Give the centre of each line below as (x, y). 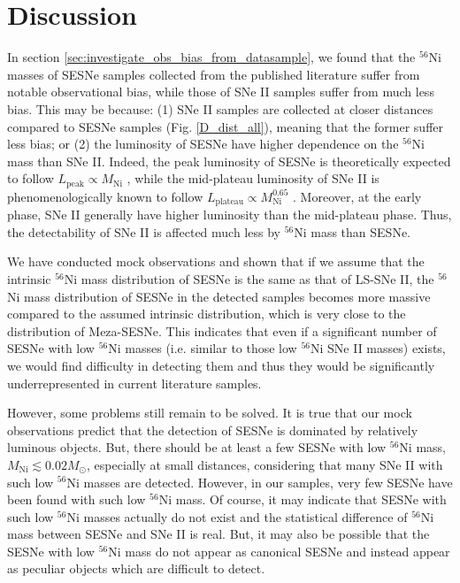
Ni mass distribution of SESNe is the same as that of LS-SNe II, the (249, 278)
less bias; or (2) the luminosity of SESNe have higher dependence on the (203, 144)
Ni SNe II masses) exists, (378, 348)
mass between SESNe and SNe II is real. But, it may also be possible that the (218, 534)
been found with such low (77, 499)
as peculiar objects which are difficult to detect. (136, 568)
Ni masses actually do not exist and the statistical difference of (237, 516)
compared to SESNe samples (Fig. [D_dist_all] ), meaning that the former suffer (226, 126)
